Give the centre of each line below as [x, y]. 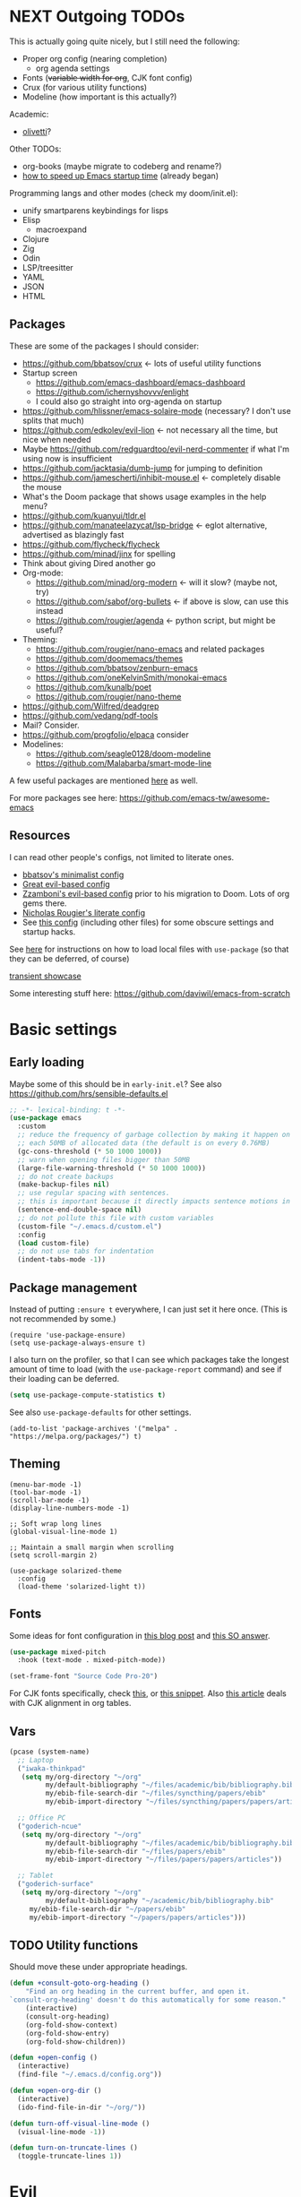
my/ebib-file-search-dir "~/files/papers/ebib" [136, 1851]
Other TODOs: [35, 149]
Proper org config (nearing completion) [95, 58]
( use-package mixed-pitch [57, 1652]
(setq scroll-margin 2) [54, 1555]
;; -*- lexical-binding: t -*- [68, 1110]
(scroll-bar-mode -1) [50, 1500]
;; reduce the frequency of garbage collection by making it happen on [154, 1135]
